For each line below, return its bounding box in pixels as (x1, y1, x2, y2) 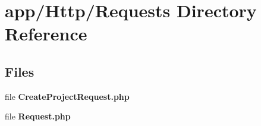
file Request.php (5, 110, 71, 122)
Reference (5, 21, 87, 46)
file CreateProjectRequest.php (5, 90, 130, 102)
